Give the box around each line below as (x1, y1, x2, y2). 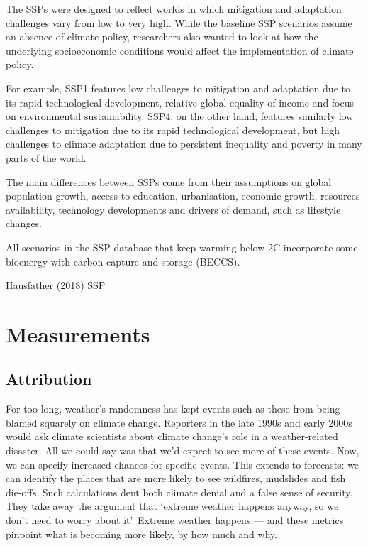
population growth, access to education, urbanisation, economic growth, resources (6, 188, 360, 203)
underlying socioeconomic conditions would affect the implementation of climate (6, 43, 354, 58)
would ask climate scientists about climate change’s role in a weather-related (6, 429, 338, 444)
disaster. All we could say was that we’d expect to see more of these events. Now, (6, 443, 359, 458)
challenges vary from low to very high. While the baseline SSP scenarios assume (6, 15, 352, 30)
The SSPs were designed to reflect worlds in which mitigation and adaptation (6, 1, 342, 16)
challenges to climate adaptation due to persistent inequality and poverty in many (6, 136, 362, 151)
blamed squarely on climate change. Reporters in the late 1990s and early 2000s (6, 415, 352, 430)
